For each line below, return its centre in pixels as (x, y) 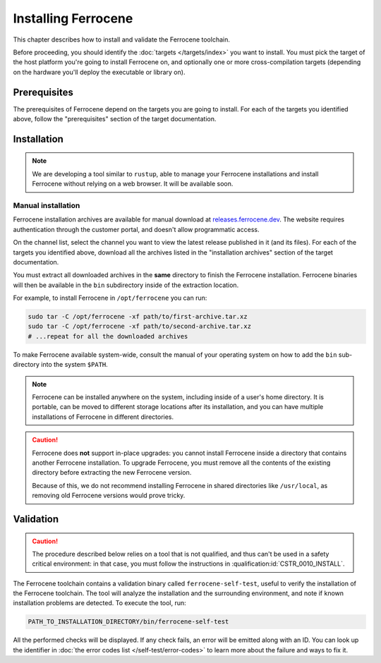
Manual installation (47, 205)
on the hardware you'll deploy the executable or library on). (99, 72)
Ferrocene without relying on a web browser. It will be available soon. (133, 184)
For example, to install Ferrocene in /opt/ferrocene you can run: (110, 298)
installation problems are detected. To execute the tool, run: (99, 603)
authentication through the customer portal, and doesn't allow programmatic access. (136, 229)
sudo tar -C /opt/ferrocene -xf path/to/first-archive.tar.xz (138, 317)
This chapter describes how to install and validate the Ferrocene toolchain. (122, 39)
